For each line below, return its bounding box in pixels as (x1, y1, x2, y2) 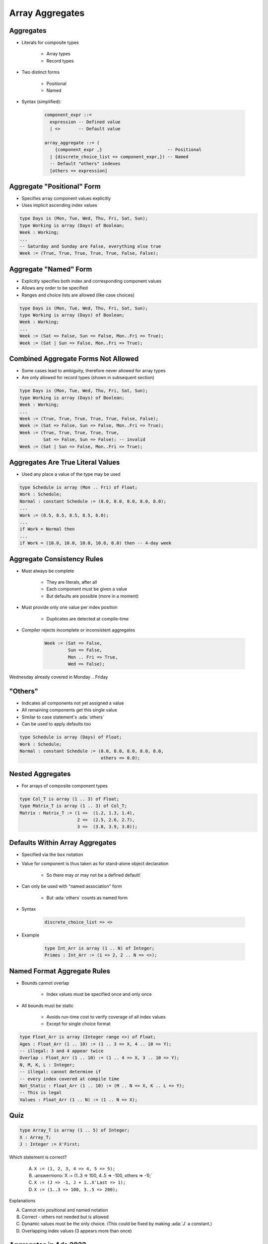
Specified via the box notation (21, 851, 83, 857)
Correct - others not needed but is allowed (21, 1214, 109, 1220)
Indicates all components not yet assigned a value (21, 700, 124, 706)
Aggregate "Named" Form (9, 265, 92, 273)
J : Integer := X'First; (19, 1141, 80, 1147)
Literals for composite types (21, 40, 79, 46)
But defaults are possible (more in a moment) (46, 593, 139, 599)
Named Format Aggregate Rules (9, 967, 110, 975)
